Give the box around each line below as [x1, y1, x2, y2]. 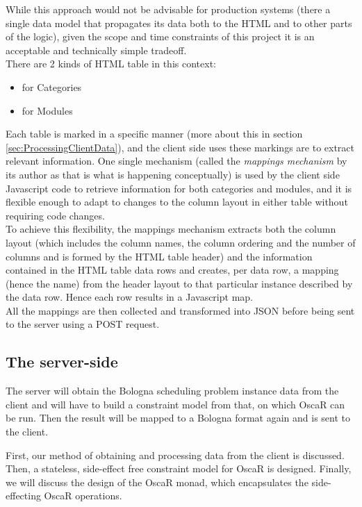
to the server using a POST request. [6, 317, 160, 331]
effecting [6, 488, 41, 503]
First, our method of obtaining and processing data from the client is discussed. [6, 447, 345, 462]
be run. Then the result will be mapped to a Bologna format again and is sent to [6, 410, 350, 425]
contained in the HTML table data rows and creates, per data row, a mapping [6, 263, 339, 277]
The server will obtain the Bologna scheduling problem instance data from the [6, 383, 339, 398]
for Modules [22, 103, 73, 117]
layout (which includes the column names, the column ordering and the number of [6, 235, 356, 249]
